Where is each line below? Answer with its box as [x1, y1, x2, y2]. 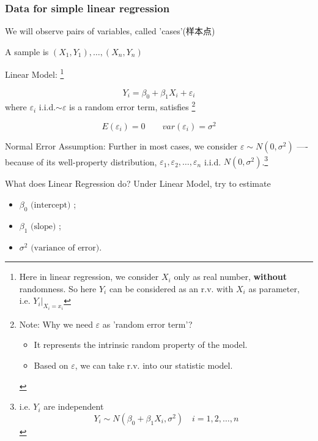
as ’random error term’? [102, 317, 193, 330]
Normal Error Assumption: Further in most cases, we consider [5, 139, 238, 152]
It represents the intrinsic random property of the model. [34, 338, 248, 351]
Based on [34, 359, 68, 372]
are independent [43, 400, 104, 413]
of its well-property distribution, [36, 155, 157, 168]
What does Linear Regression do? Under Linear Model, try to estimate [5, 177, 271, 190]
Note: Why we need [19, 317, 93, 330]
